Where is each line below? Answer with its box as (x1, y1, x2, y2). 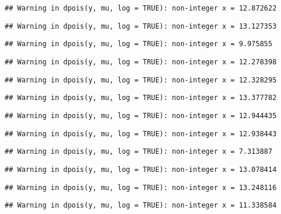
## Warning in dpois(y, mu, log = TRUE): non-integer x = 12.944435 (5, 111, 277, 120)
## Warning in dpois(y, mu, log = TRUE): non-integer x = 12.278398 (5, 57, 277, 66)
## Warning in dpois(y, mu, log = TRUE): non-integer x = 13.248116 (5, 183, 277, 192)
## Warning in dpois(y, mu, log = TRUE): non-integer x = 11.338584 (5, 201, 277, 210)
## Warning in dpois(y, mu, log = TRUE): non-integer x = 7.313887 (5, 147, 273, 156)
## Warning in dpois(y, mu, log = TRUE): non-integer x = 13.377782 (5, 94, 277, 102)
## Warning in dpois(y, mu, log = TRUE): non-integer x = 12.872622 (5, 4, 277, 12)
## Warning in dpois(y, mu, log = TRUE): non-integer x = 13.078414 (5, 165, 277, 174)
